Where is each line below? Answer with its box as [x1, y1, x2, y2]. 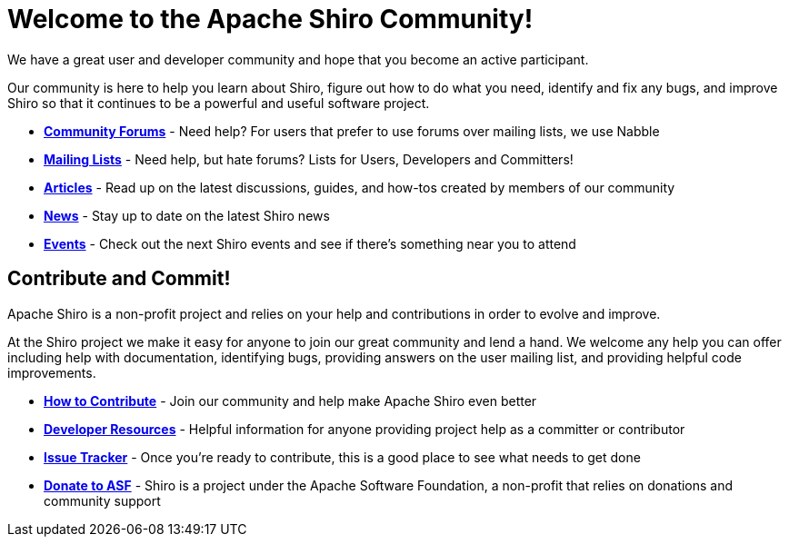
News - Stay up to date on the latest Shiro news [44, 207, 330, 223]
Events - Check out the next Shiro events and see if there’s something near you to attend [44, 235, 576, 252]
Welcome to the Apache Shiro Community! [7, 4, 534, 35]
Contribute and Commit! [7, 267, 231, 291]
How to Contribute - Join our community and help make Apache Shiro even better [44, 392, 537, 409]
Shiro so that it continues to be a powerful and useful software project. [7, 94, 430, 111]
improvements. [7, 364, 96, 381]
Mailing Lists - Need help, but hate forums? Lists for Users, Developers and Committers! [44, 151, 574, 167]
